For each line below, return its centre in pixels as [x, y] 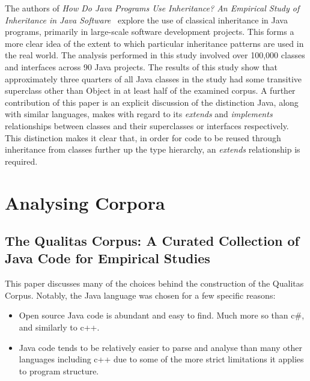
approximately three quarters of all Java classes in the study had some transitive [153, 78]
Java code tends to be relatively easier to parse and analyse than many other [160, 347]
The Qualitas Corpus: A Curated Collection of [152, 241]
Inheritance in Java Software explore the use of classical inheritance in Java [146, 20]
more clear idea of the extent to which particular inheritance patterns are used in [154, 43]
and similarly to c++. [59, 327]
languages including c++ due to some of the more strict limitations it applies [161, 359]
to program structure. [59, 370]
